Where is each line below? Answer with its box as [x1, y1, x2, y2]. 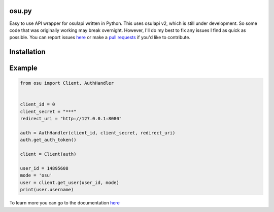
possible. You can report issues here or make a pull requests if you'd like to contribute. [9, 34, 190, 41]
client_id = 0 [20, 101, 55, 108]
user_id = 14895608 [20, 165, 68, 171]
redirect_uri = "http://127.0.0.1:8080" [20, 116, 122, 122]
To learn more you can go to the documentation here [9, 200, 120, 206]
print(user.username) [20, 187, 74, 193]
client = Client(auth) [20, 151, 77, 157]
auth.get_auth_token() [20, 137, 77, 143]
